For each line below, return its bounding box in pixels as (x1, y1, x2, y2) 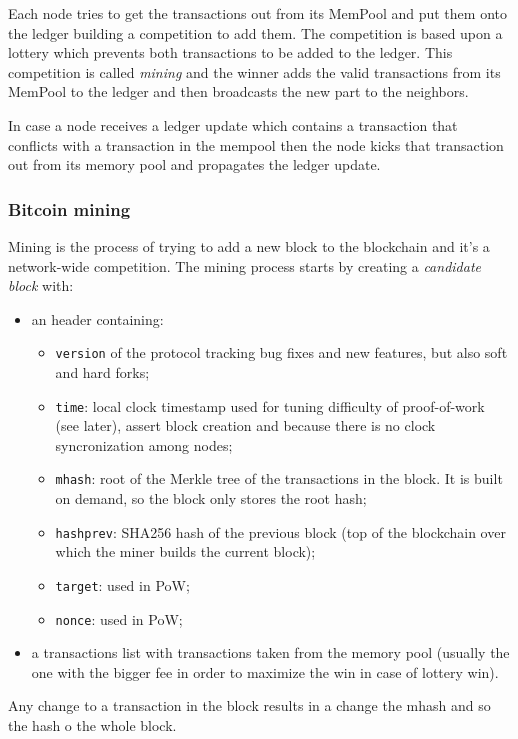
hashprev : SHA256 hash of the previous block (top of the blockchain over (55, 521, 506, 542)
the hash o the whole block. (8, 715, 177, 736)
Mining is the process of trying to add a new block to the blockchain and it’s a (8, 235, 490, 256)
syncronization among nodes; (55, 434, 233, 455)
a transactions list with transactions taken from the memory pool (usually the (31, 642, 510, 663)
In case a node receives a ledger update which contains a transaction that (8, 114, 458, 135)
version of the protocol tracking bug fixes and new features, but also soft (55, 342, 508, 363)
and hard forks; (55, 362, 150, 382)
